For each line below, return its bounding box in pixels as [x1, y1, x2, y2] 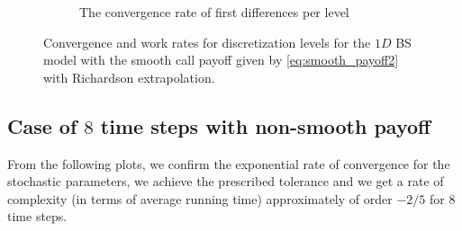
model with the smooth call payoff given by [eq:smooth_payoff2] [43, 50, 399, 69]
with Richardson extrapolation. [43, 67, 215, 86]
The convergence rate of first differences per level [79, 3, 349, 21]
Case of [7, 111, 77, 139]
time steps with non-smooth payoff [100, 111, 431, 139]
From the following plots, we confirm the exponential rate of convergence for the [7, 154, 450, 173]
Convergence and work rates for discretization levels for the [43, 32, 371, 51]
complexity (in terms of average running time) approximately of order [7, 189, 393, 208]
